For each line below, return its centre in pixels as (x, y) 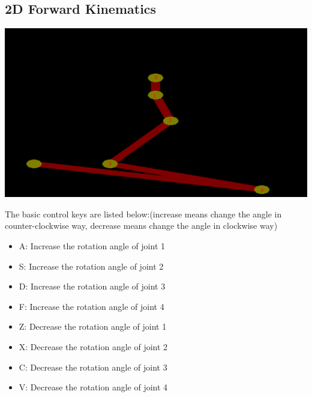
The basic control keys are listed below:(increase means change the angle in (143, 214)
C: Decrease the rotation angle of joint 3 (93, 367)
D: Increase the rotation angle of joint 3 (92, 286)
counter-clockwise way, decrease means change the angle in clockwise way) (141, 226)
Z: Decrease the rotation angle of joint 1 (93, 326)
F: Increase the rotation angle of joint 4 (91, 306)
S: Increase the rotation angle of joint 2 (91, 266)
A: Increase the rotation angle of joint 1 (92, 246)
